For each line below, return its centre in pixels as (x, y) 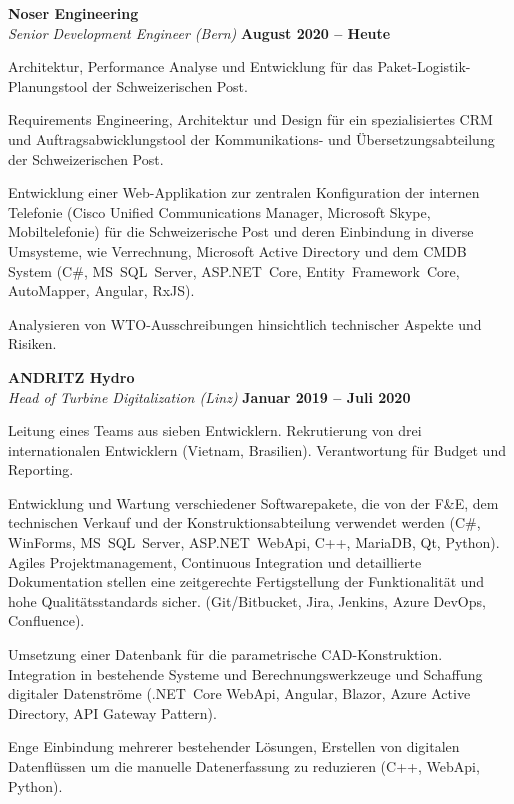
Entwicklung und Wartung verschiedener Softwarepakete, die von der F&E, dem (253, 502)
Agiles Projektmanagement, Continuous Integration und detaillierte (215, 561)
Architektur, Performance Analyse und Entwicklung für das (190, 66)
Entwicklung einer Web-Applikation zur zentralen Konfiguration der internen (244, 192)
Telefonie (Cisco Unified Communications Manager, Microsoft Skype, (219, 211)
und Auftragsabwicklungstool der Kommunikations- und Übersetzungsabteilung (251, 138)
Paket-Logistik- (424, 66)
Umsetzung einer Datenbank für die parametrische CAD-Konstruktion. (225, 654)
